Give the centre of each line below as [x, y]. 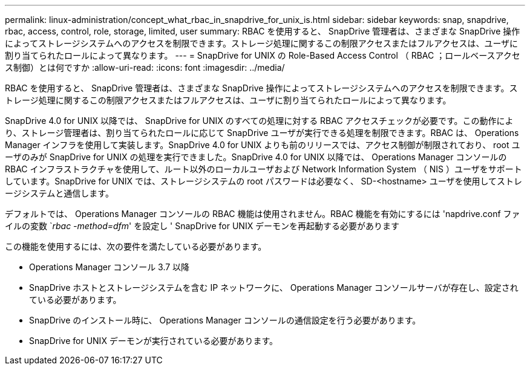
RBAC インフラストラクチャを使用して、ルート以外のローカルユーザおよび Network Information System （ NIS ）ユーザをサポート [263, 169]
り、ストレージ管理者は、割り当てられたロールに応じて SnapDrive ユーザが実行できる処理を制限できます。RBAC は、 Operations [262, 133]
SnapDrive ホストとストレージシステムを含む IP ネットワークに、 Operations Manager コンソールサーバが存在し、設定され [274, 287]
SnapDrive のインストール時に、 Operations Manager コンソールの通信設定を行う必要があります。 [225, 320]
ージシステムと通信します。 [59, 193]
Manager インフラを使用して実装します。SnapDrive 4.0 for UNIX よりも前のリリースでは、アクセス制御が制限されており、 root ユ [263, 145]
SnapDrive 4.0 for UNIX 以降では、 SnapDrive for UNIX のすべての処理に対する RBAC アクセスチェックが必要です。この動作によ [259, 121]
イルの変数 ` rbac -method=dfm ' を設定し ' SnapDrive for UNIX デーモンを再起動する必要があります [202, 226]
